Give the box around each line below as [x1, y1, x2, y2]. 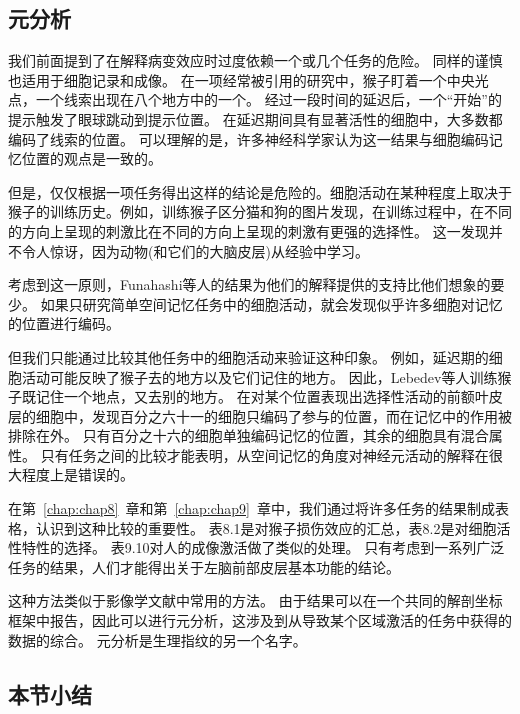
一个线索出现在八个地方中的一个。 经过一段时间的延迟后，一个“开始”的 [35, 89, 502, 110]
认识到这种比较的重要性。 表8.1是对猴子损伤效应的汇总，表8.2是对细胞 [35, 517, 497, 538]
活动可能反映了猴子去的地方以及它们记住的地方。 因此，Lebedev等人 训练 [21, 366, 498, 387]
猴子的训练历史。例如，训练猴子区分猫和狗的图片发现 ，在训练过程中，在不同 [8, 201, 512, 222]
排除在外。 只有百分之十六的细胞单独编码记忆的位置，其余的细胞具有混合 [8, 425, 489, 446]
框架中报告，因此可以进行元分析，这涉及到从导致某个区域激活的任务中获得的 [8, 610, 512, 631]
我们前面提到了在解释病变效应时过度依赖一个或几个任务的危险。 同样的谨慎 [8, 50, 503, 71]
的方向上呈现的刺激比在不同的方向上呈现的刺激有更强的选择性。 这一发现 [8, 220, 489, 241]
